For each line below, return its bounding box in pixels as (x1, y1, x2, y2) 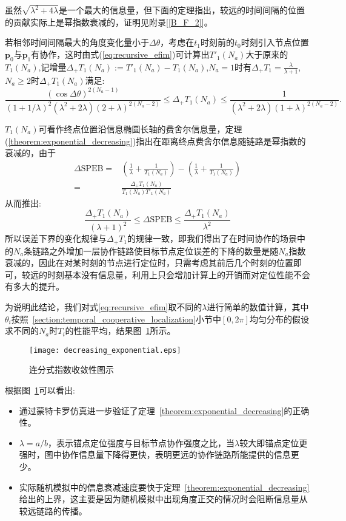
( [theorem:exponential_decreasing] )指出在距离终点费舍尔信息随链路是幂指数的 (5, 134, 306, 147)
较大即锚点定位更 (239, 436, 308, 449)
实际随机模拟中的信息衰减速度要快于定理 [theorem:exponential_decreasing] (19, 480, 310, 493)
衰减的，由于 (5, 146, 56, 159)
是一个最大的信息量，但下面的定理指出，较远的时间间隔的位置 (58, 4, 305, 16)
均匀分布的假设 (249, 312, 309, 325)
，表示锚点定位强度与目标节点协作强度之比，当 (48, 436, 235, 449)
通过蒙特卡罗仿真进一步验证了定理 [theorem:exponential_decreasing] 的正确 (19, 404, 310, 417)
